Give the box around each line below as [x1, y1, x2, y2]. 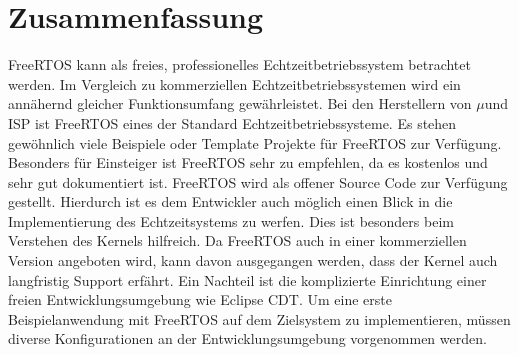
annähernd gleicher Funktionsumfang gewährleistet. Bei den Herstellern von [8, 93, 472, 114]
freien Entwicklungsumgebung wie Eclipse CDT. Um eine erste [8, 289, 392, 310]
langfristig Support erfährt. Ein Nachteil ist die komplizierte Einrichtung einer [8, 269, 487, 290]
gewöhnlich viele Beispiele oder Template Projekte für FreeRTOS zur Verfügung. [8, 132, 502, 153]
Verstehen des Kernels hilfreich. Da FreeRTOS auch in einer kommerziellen [8, 230, 467, 251]
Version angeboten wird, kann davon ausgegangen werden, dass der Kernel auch [8, 250, 498, 271]
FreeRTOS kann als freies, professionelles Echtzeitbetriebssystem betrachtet [8, 54, 471, 75]
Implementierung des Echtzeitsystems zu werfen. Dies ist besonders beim [8, 210, 454, 231]
